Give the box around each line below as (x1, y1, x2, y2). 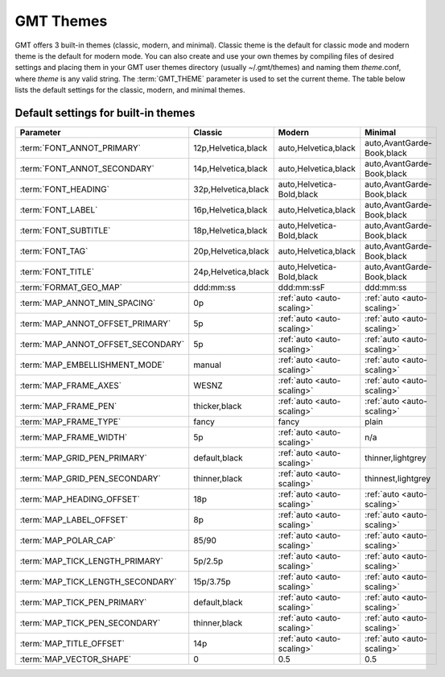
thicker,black (193, 401, 242, 412)
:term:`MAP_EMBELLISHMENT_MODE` (19, 359, 165, 370)
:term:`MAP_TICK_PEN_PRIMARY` (19, 597, 147, 608)
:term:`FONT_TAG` (19, 246, 89, 257)
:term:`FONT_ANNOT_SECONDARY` (19, 163, 155, 175)
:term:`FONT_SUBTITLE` (19, 225, 111, 237)
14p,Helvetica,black (193, 163, 268, 175)
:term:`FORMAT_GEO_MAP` (19, 282, 122, 293)
